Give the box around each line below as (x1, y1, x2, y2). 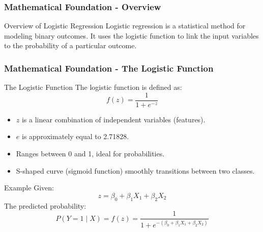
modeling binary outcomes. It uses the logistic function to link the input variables (4, 30, 259, 41)
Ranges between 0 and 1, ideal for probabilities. (16, 148, 165, 159)
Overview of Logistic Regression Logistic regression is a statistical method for (4, 20, 246, 31)
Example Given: (4, 182, 54, 193)
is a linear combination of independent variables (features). (21, 114, 206, 124)
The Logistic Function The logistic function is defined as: (4, 82, 182, 92)
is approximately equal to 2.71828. (21, 131, 129, 142)
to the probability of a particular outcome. (4, 40, 137, 51)
